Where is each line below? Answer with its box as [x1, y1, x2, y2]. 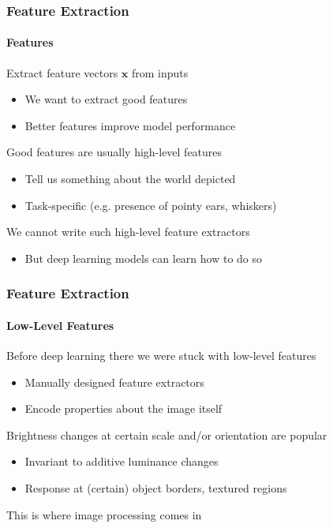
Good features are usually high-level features [6, 144, 223, 160]
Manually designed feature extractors [24, 373, 204, 390]
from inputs [132, 64, 189, 81]
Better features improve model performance [24, 117, 236, 133]
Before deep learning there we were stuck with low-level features [6, 347, 316, 364]
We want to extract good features [24, 91, 188, 107]
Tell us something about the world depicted [24, 170, 236, 187]
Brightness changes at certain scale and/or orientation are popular [6, 426, 327, 443]
